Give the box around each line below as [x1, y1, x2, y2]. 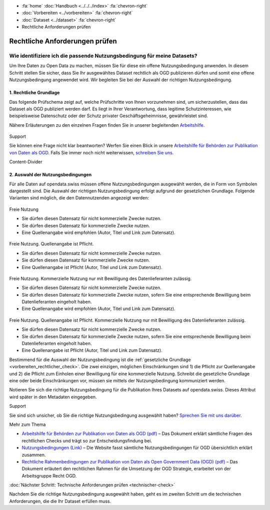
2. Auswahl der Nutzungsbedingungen [9, 172, 92, 178]
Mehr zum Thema [9, 421, 46, 427]
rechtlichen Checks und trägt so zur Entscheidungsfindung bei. [21, 437, 152, 443]
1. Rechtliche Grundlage [9, 90, 60, 96]
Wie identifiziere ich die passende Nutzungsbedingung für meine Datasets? [9, 52, 197, 59]
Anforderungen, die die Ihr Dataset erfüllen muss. [9, 498, 111, 504]
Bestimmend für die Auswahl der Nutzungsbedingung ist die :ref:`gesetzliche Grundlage [9, 356, 191, 363]
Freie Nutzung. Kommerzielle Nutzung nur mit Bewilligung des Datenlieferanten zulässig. [9, 276, 192, 282]
